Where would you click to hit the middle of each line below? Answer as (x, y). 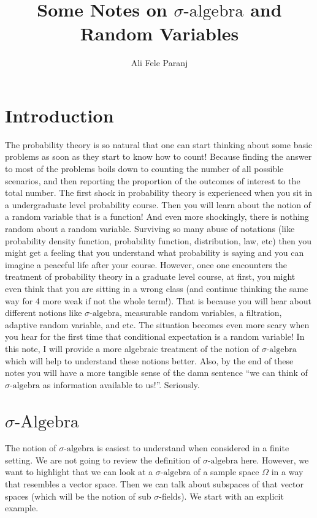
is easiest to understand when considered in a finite (193, 448)
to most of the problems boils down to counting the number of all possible (144, 169)
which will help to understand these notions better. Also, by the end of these (149, 360)
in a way (287, 472)
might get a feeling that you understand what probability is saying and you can (155, 253)
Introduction (59, 115)
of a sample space (226, 472)
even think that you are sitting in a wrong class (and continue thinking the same (157, 288)
